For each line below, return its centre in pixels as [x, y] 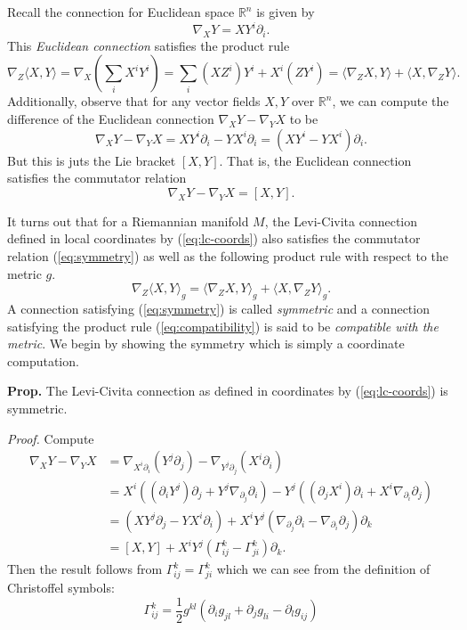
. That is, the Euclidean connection [315, 160]
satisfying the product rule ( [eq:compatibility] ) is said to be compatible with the [223, 326]
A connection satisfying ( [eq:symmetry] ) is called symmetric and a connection [218, 309]
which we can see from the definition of [323, 569]
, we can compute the [391, 101]
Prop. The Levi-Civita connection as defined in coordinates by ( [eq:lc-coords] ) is [228, 391]
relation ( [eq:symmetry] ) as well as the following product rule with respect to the [228, 256]
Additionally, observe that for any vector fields [134, 101]
